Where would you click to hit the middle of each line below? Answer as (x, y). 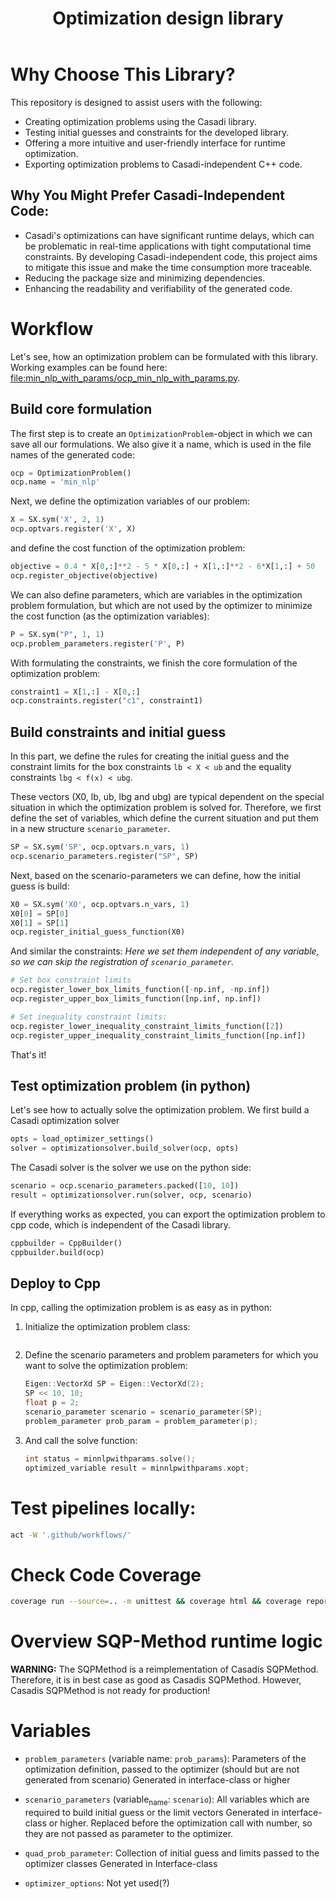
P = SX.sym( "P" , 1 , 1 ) (57, 634)
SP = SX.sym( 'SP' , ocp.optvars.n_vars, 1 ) (100, 847)
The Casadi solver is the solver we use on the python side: (131, 1168)
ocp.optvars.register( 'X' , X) (73, 529)
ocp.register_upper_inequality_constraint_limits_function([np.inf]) (158, 1035)
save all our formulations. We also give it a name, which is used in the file (161, 444)
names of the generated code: (72, 454)
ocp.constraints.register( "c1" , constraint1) (106, 701)
